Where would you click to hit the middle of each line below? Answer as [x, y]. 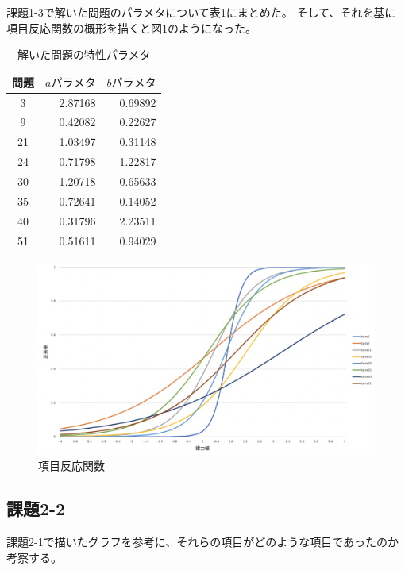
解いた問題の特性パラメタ [84, 54]
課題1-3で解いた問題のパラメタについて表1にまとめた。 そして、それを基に [201, 12]
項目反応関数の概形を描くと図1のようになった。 [131, 27]
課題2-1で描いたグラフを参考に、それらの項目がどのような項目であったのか [203, 542]
